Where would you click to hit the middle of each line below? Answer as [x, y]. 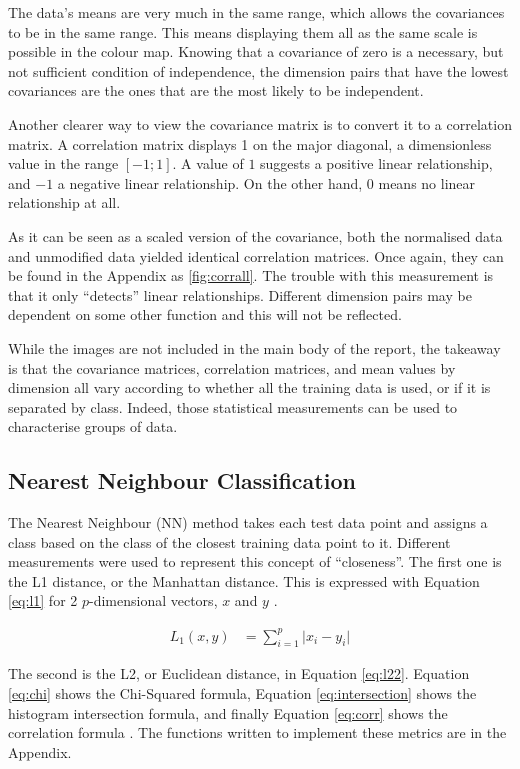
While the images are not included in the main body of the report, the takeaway [254, 347]
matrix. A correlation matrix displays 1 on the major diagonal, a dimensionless [250, 143]
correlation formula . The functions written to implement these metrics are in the [257, 732]
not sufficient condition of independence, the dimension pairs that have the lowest [258, 70]
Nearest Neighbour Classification [182, 480]
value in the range [63, 163]
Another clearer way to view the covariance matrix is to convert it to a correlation [260, 123]
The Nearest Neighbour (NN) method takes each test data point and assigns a [248, 522]
